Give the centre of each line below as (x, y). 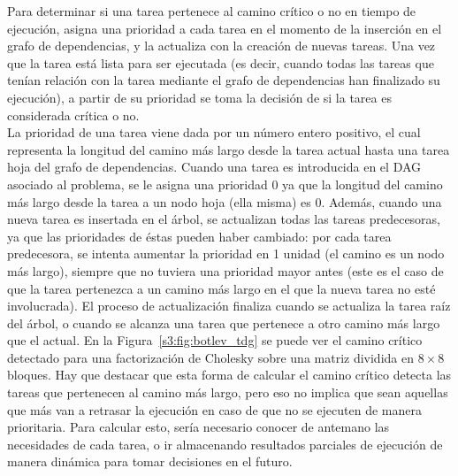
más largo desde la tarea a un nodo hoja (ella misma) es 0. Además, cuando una (225, 201)
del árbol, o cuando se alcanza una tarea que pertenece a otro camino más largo (224, 322)
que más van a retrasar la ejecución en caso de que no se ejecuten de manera (214, 409)
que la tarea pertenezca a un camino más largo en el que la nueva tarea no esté (221, 288)
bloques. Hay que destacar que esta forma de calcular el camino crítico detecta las (229, 375)
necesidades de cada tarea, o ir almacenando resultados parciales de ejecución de (225, 444)
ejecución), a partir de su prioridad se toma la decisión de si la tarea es (199, 97)
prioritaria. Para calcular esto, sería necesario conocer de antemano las (198, 427)
